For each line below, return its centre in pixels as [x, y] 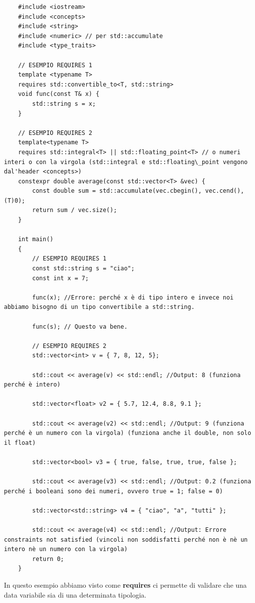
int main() [36, 239]
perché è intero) [32, 385]
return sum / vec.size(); [75, 210]
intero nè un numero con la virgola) [66, 549]
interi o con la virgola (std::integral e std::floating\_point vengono [126, 162]
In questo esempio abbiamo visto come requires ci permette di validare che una [126, 585]
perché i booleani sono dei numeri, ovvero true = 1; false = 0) [113, 491]
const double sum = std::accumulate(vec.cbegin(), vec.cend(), [138, 191]
